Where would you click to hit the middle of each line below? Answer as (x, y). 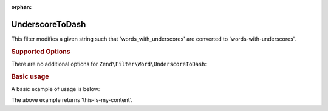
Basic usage (30, 76)
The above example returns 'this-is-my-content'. (72, 100)
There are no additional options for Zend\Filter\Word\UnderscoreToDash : (109, 64)
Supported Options (41, 52)
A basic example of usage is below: (56, 89)
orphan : (22, 7)
